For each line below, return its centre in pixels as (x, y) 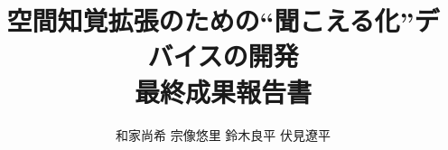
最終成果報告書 (223, 91)
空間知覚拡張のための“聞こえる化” (210, 20)
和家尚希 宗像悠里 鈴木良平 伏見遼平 (223, 134)
